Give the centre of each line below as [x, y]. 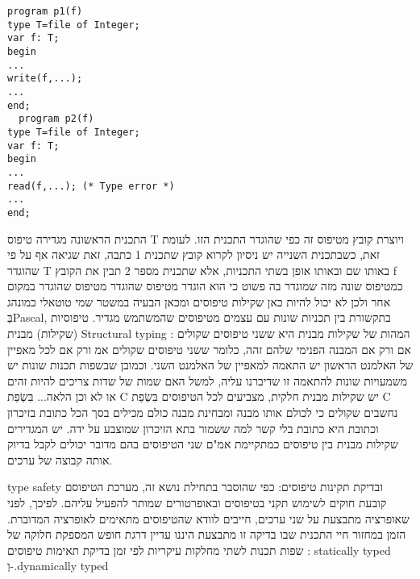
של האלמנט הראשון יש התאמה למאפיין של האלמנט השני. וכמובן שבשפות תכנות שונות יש [210, 365]
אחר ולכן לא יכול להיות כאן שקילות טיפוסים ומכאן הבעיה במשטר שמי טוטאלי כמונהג [199, 301]
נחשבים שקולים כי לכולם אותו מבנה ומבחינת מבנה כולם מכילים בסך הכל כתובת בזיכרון [203, 412]
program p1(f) [45, 11]
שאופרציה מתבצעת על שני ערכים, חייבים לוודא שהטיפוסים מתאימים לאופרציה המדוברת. [208, 518]
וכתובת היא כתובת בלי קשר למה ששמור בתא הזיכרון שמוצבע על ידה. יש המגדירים [193, 428]
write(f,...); [45, 79]
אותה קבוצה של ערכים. [60, 459]
